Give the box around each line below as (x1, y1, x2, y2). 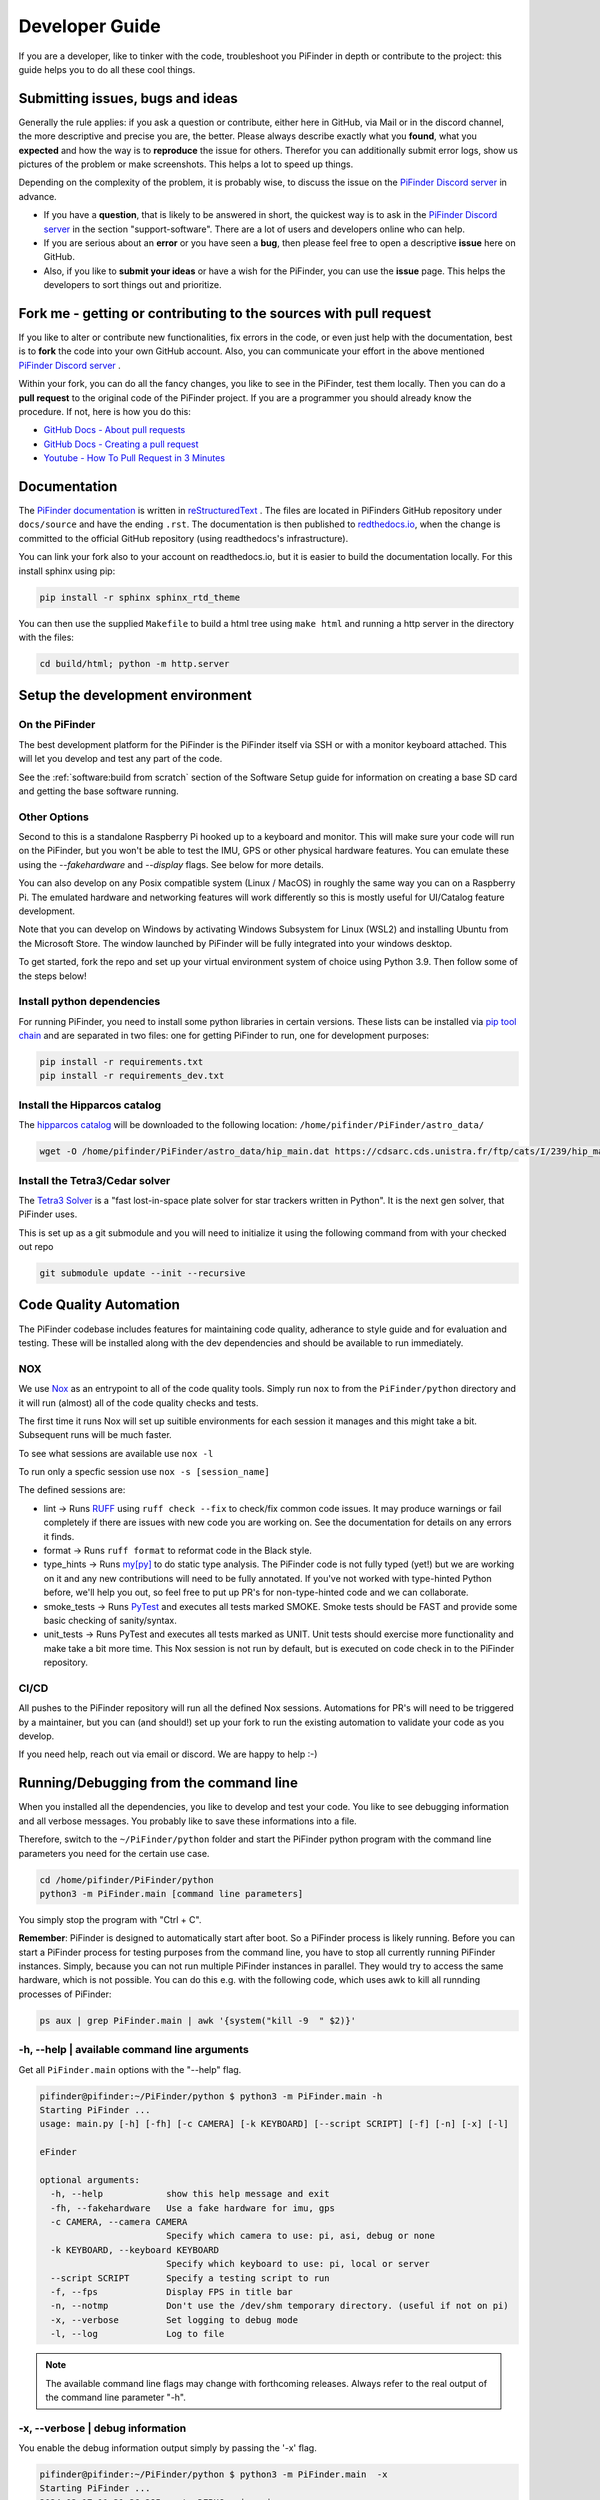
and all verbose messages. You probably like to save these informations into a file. (18, 1815, 357, 1827)
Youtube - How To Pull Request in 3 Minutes (43, 452, 225, 464)
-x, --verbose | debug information (18, 2421, 187, 2435)
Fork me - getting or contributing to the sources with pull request (18, 305, 432, 322)
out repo (18, 1241, 54, 1253)
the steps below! (18, 970, 87, 982)
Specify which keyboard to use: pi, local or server (165, 2258, 430, 2270)
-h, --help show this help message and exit (50, 2188, 330, 2200)
